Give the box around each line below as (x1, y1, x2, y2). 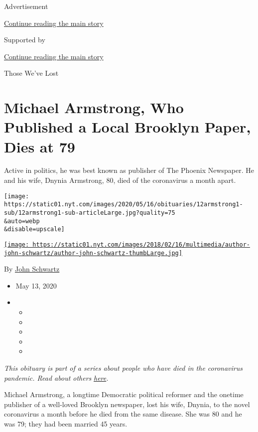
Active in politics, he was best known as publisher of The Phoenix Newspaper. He (4, 165, 254, 175)
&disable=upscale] (4, 226, 65, 233)
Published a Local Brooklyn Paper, (4, 117, 251, 137)
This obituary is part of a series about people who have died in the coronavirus (4, 363, 243, 373)
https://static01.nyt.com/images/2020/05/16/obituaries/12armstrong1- (4, 201, 243, 208)
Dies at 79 (4, 136, 75, 156)
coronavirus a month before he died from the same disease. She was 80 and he (4, 409, 242, 419)
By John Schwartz (4, 264, 60, 274)
